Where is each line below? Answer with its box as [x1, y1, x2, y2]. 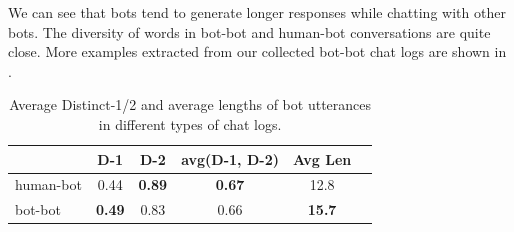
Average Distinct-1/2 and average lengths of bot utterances [9, 94, 372, 115]
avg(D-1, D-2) [181, 148, 279, 169]
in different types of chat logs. [98, 113, 282, 134]
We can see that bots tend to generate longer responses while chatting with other [8, 2, 506, 22]
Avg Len [292, 148, 352, 169]
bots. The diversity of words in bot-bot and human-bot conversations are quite [8, 21, 491, 42]
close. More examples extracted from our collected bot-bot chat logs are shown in [8, 41, 507, 62]
